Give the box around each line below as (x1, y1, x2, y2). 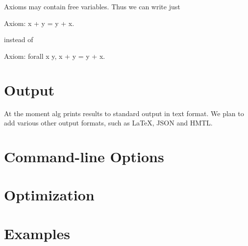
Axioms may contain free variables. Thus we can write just (4, 1, 180, 11)
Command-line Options (4, 146, 164, 166)
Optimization (4, 185, 95, 205)
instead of (4, 34, 33, 45)
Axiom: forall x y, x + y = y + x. (4, 50, 105, 61)
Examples (4, 223, 70, 243)
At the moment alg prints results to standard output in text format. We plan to (4, 108, 244, 118)
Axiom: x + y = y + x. (4, 18, 74, 28)
